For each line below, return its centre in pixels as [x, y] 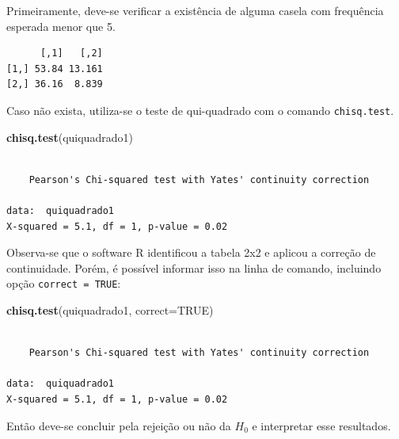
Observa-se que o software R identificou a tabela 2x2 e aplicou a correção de [191, 252]
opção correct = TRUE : [64, 283]
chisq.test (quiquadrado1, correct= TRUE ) [110, 310]
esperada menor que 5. [61, 26]
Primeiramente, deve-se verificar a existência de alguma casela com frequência [195, 10]
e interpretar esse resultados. [321, 425]
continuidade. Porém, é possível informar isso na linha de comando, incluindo [194, 267]
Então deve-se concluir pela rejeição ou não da [119, 425]
